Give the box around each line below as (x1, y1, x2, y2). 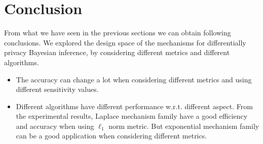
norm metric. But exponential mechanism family (108, 120, 259, 131)
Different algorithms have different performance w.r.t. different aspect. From (16, 101, 253, 111)
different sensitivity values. (16, 84, 99, 94)
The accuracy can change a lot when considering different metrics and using (16, 74, 252, 84)
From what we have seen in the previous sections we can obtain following (4, 27, 231, 38)
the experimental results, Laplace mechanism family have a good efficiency (16, 111, 248, 121)
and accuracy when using (16, 120, 94, 131)
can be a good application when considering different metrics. (16, 130, 207, 141)
